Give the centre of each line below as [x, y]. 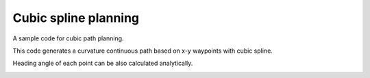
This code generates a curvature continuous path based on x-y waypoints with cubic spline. [143, 51]
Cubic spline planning [76, 18]
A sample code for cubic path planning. [68, 38]
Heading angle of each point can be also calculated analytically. [103, 63]
